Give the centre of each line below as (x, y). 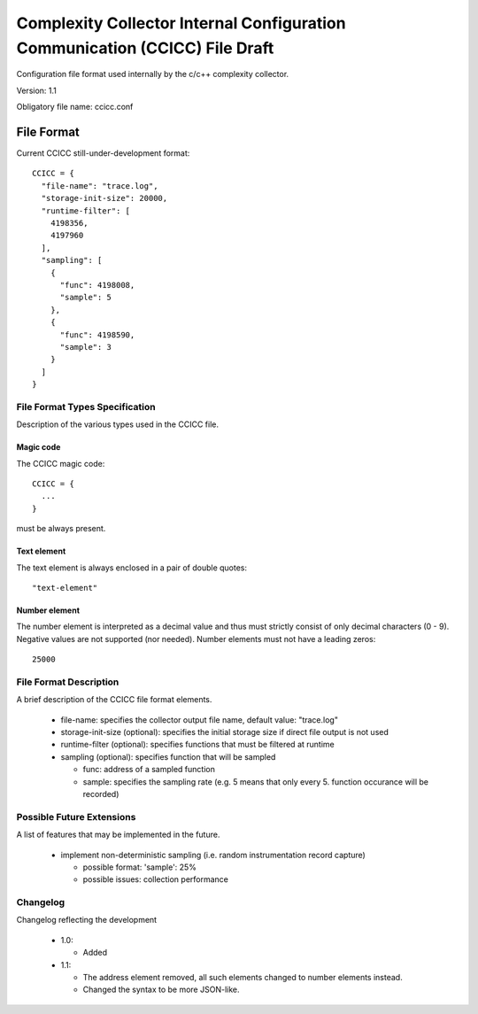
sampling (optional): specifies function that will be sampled (168, 756)
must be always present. (61, 529)
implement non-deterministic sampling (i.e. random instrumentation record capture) (213, 855)
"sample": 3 (86, 347)
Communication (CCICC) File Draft (145, 48)
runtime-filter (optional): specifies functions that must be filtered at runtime (198, 745)
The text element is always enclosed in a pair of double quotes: (132, 568)
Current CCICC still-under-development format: (103, 153)
